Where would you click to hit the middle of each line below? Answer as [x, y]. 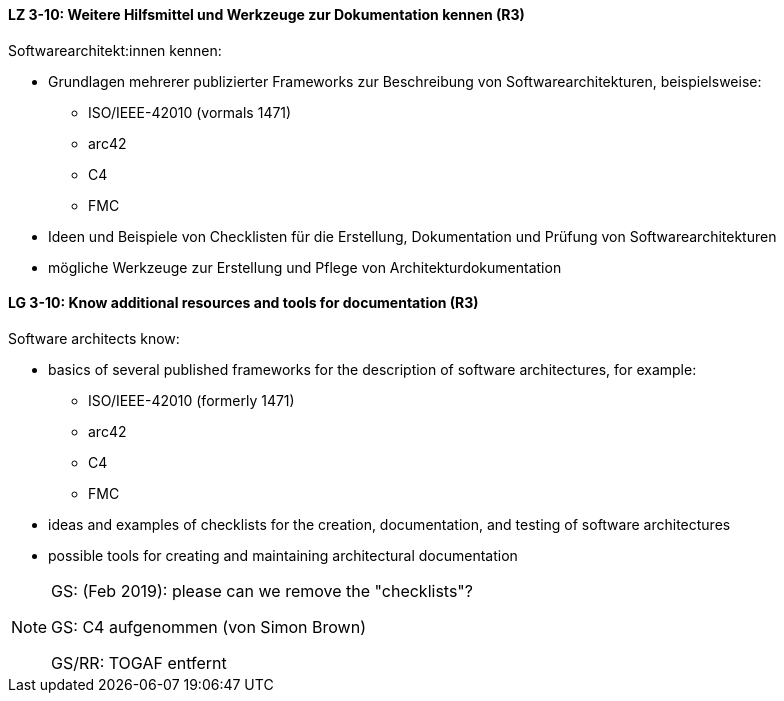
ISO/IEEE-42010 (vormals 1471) [190, 112]
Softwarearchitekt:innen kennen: [115, 50]
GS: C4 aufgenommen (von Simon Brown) [208, 626]
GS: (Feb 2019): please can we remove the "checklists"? [262, 590]
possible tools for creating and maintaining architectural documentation [283, 555]
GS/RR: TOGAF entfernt [139, 662]
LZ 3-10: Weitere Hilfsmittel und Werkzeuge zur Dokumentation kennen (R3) [266, 14]
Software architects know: [94, 338]
